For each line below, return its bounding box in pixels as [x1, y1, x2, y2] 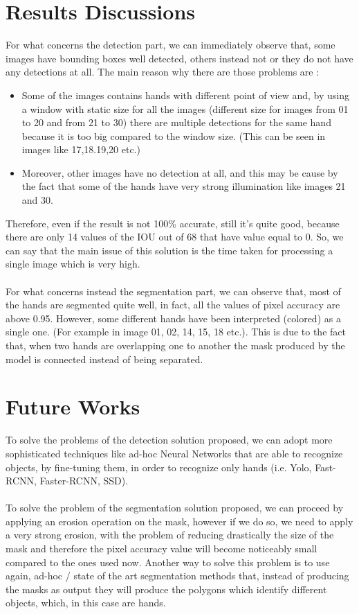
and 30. [21, 193, 53, 207]
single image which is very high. [6, 256, 140, 271]
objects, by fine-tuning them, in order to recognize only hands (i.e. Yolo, [6, 459, 312, 474]
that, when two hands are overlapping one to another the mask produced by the [6, 338, 345, 352]
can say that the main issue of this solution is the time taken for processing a [6, 243, 333, 257]
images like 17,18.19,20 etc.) [21, 142, 140, 157]
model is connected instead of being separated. [6, 351, 203, 366]
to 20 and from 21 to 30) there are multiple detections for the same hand [21, 115, 331, 130]
